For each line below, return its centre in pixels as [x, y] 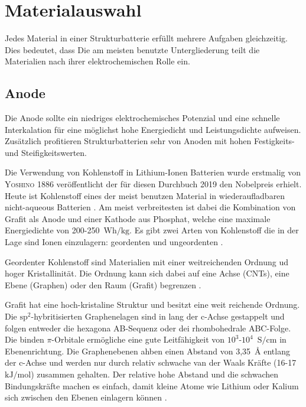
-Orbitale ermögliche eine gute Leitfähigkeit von [138, 339]
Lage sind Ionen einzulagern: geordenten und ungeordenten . [114, 242]
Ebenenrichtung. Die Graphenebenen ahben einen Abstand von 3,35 [128, 351]
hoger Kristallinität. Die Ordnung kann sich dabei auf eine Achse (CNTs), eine [147, 273]
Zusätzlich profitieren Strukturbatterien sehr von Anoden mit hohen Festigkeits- [150, 141]
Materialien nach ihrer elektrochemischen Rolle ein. [97, 61]
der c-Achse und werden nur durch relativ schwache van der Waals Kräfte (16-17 [151, 362]
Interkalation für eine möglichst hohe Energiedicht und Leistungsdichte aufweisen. [153, 129]
